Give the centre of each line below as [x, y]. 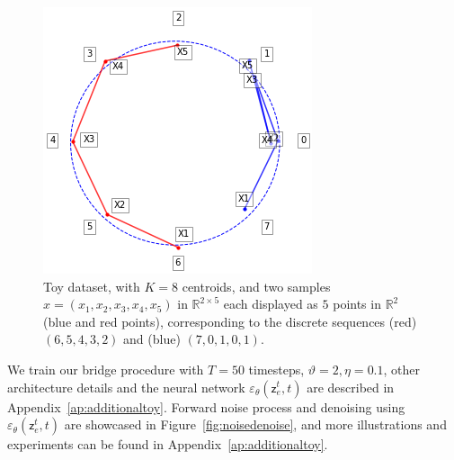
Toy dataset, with [92, 286]
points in [357, 304]
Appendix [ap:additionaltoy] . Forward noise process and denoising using [206, 406]
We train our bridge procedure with [106, 369]
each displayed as [271, 304]
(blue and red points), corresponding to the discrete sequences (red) [230, 321]
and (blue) [152, 339]
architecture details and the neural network [126, 387]
